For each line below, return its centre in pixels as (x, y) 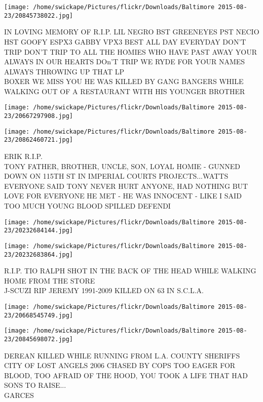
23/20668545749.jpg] (39, 315)
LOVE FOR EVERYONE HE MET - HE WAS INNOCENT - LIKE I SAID (123, 196)
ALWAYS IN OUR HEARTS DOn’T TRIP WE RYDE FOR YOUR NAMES (125, 62)
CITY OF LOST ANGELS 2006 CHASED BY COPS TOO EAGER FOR (120, 365)
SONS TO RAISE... (35, 385)
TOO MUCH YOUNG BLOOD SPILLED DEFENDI (87, 206)
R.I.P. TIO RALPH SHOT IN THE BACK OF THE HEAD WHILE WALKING (130, 271)
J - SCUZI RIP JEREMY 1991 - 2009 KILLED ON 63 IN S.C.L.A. (104, 290)
